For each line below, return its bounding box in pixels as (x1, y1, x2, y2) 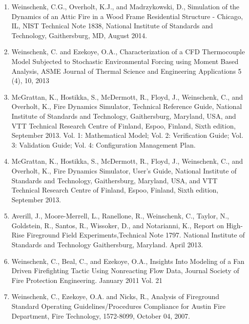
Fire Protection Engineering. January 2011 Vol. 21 (11, 275, 163, 285)
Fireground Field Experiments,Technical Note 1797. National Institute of (26, 230, 245, 240)
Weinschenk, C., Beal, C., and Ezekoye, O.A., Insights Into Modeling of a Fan (11, 256, 245, 266)
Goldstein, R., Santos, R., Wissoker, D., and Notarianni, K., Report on (11, 220, 224, 230)
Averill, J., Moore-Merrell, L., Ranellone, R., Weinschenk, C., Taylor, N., (11, 211, 229, 221)
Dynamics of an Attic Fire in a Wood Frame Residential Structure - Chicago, (11, 11, 243, 21)
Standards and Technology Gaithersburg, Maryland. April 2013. (11, 239, 203, 250)
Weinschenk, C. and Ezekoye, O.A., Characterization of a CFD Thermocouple (11, 46, 245, 57)
